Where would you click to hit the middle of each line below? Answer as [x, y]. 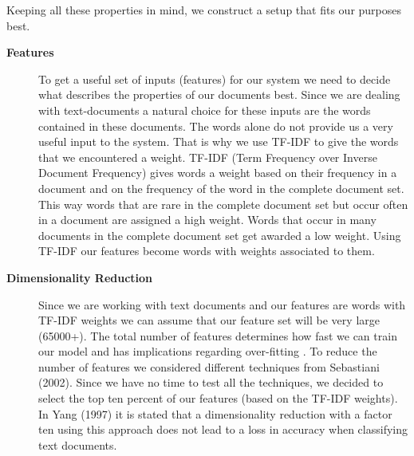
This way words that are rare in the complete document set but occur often [223, 204]
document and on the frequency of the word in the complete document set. [221, 188]
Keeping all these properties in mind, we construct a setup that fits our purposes [204, 10]
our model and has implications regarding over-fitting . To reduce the [208, 351]
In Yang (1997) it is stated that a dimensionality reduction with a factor [215, 413]
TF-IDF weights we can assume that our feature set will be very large [209, 320]
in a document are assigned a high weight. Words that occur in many [207, 220]
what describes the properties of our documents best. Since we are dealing [219, 94]
